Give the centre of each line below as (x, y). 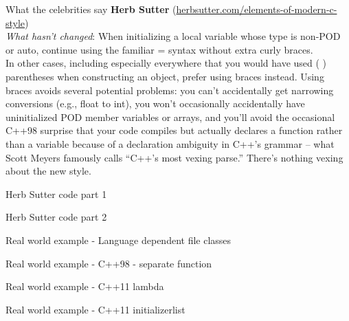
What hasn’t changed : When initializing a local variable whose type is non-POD (173, 36)
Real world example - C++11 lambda (85, 286)
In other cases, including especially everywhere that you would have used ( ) (166, 63)
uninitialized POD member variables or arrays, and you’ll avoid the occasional (170, 117)
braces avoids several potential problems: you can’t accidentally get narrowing (170, 90)
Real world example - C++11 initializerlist (95, 309)
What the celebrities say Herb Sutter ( (91, 9)
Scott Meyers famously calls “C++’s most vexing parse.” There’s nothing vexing (174, 157)
